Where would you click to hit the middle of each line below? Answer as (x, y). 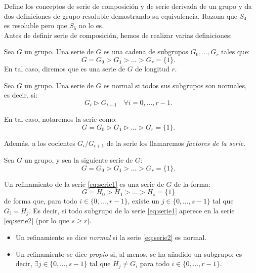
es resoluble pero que (36, 25)
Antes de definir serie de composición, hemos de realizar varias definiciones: (118, 35)
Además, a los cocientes (40, 143)
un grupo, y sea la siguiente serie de (79, 160)
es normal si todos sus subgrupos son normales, (175, 85)
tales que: (235, 51)
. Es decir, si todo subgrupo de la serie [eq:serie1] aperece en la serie (132, 211)
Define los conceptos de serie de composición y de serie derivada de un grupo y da (128, 6)
